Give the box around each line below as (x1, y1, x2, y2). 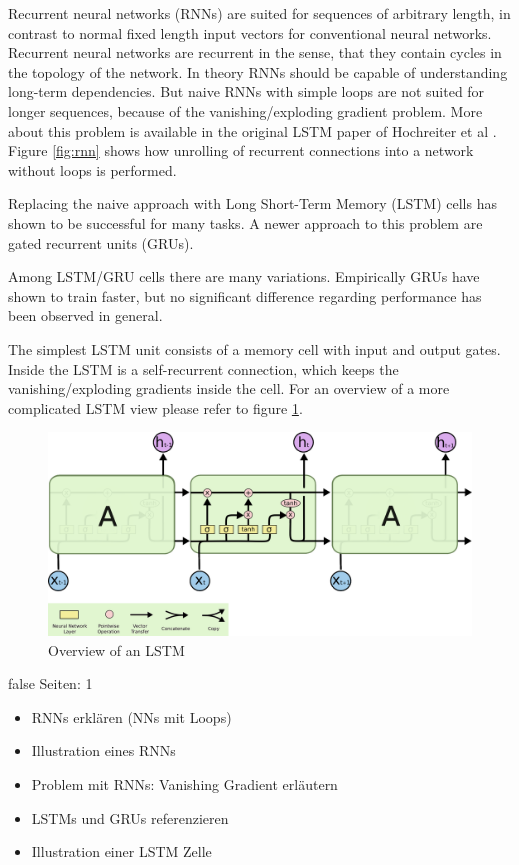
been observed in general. (8, 305, 163, 326)
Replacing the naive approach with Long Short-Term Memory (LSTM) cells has (8, 193, 497, 214)
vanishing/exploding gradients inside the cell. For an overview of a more (8, 378, 450, 399)
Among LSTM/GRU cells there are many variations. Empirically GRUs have (8, 266, 480, 287)
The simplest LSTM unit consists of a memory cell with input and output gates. (8, 338, 501, 359)
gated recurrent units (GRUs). (8, 232, 194, 253)
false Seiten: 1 (8, 673, 93, 694)
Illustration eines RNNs (31, 740, 176, 761)
